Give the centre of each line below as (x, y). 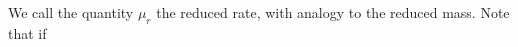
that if (27, 32)
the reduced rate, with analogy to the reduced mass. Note (333, 12)
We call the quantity (71, 12)
